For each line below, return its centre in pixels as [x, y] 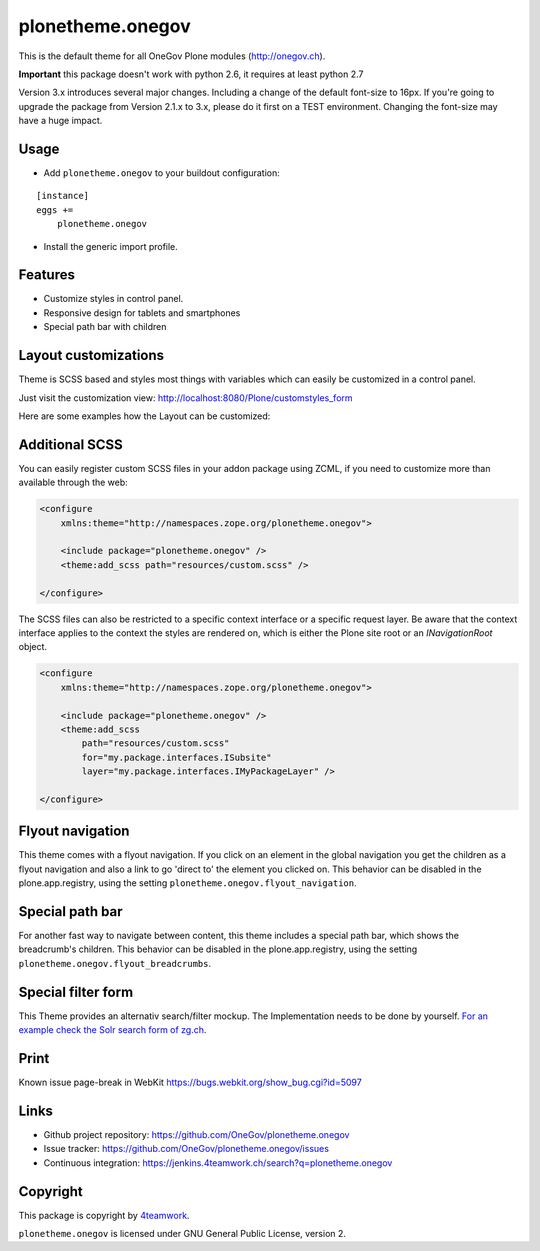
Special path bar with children [105, 327]
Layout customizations [91, 355]
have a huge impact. [60, 121]
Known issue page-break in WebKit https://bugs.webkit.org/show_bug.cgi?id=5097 [190, 1082]
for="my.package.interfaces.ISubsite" [176, 757]
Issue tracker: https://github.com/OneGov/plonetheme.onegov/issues [186, 1149]
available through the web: [73, 482]
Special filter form [76, 991]
